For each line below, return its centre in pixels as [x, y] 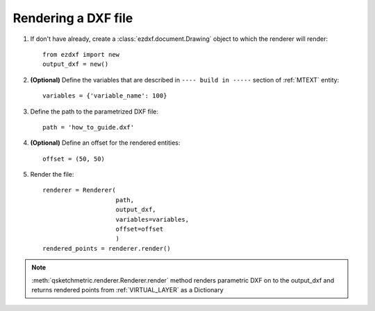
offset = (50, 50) [74, 159]
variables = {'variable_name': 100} [105, 96]
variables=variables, [152, 219]
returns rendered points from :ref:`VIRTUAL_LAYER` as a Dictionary [127, 290]
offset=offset [140, 229]
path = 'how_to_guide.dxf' [89, 127]
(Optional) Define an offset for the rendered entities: [105, 143]
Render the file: [52, 175]
